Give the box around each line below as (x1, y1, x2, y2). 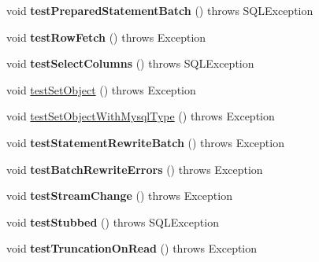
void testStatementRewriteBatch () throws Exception (6, 134, 284, 150)
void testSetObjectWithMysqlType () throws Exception (6, 108, 275, 124)
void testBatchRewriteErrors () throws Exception (6, 161, 263, 177)
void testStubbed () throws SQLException (6, 213, 219, 230)
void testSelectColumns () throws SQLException (6, 55, 254, 72)
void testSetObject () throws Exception (6, 81, 196, 98)
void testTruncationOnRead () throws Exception (6, 240, 258, 256)
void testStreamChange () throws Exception (6, 187, 232, 204)
